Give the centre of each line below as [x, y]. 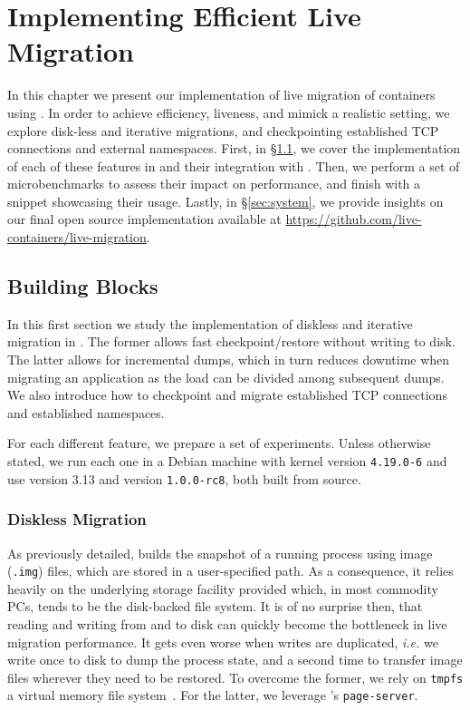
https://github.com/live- [354, 219]
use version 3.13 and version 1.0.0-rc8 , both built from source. [184, 478]
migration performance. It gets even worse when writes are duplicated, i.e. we [223, 642]
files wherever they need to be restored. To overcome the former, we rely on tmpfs [235, 677]
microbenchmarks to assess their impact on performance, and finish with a [214, 184]
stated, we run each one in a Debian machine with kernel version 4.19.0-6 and [227, 461]
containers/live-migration [77, 237]
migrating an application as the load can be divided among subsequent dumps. [226, 377]
